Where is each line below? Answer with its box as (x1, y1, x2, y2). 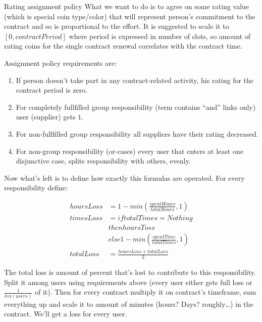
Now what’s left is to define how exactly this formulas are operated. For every (4, 172, 245, 183)
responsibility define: (4, 182, 68, 193)
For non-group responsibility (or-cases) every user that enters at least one (16, 145, 243, 156)
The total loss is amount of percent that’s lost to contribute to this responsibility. (4, 267, 256, 277)
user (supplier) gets (16, 111, 76, 122)
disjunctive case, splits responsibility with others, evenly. (16, 155, 191, 166)
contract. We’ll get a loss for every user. (4, 308, 127, 319)
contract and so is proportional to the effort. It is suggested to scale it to (4, 21, 229, 31)
